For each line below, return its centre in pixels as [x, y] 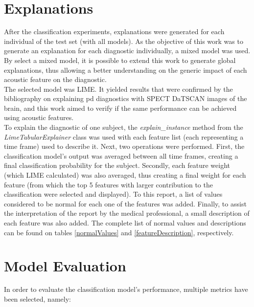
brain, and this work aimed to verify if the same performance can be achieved [120, 108]
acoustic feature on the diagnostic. [55, 79]
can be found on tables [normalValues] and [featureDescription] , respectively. [119, 232]
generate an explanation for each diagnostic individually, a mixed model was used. [127, 51]
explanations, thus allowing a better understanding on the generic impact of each [126, 70]
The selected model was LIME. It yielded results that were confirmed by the [118, 89]
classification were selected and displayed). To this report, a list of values [113, 194]
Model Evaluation [65, 266]
